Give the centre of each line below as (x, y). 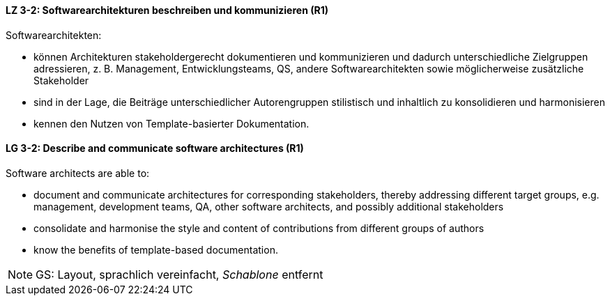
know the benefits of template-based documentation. (156, 249)
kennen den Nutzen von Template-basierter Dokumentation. (171, 123)
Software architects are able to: (78, 173)
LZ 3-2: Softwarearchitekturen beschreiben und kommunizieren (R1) (167, 10)
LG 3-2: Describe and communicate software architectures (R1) (155, 148)
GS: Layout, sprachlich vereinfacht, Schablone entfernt (180, 274)
